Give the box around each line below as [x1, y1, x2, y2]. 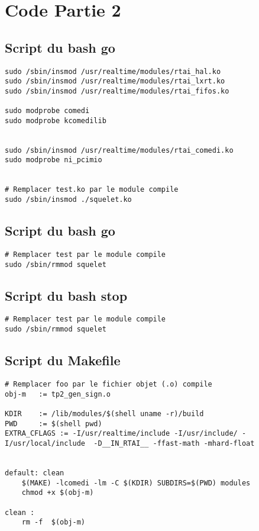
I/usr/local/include [5, 439, 86, 448]
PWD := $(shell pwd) [5, 419, 102, 428]
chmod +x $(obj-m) [21, 488, 94, 497]
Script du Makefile [5, 351, 121, 369]
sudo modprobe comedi [5, 107, 90, 115]
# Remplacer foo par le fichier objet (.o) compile [5, 380, 212, 388]
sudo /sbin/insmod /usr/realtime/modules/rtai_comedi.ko [5, 146, 234, 155]
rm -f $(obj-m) [21, 518, 86, 527]
